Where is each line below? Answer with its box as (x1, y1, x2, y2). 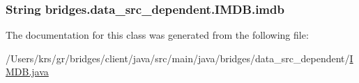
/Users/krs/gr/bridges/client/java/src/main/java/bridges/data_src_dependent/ (6, 50, 350, 65)
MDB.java (6, 64, 49, 79)
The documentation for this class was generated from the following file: (6, 28, 309, 42)
